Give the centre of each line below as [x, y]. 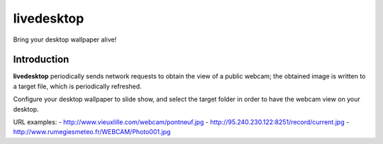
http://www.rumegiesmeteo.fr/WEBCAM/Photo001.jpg [92, 132]
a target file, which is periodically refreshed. [77, 86]
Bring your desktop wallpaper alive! [65, 40]
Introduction [41, 60]
